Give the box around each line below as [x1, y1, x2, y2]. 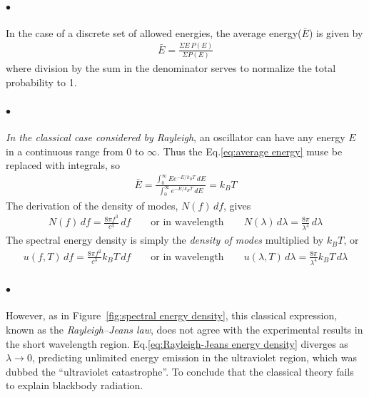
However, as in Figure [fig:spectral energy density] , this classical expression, [6, 308, 338, 323]
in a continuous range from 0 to [6, 143, 144, 158]
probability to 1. [6, 74, 77, 89]
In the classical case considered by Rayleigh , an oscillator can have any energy [6, 130, 345, 145]
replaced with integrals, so [6, 158, 121, 172]
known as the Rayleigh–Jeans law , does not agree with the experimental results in [6, 322, 363, 337]
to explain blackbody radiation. [6, 378, 143, 393]
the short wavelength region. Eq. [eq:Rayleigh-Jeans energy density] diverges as [6, 336, 348, 351]
